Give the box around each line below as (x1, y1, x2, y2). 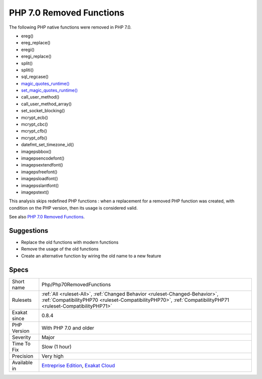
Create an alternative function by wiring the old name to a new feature (21, 253, 162, 259)
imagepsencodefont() (21, 155, 65, 161)
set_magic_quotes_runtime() (21, 87, 78, 93)
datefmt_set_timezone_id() (21, 142, 74, 148)
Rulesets (12, 297, 32, 303)
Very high (41, 352, 64, 359)
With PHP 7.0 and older (41, 324, 95, 331)
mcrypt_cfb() (21, 128, 48, 134)
